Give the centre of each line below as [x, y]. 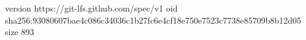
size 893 [20, 32]
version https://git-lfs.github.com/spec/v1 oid [91, 8]
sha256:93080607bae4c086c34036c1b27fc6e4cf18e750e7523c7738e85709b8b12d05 [153, 20]
